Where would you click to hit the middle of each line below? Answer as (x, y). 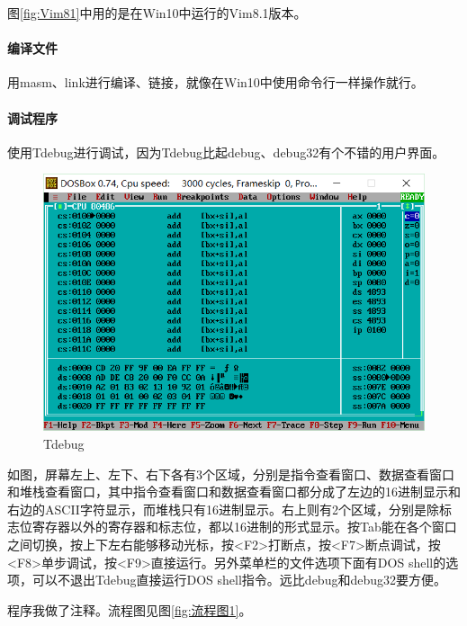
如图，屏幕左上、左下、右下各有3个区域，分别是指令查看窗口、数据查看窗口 (231, 474)
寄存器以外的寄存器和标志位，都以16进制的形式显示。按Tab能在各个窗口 (244, 527)
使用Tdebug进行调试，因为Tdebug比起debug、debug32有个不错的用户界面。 (226, 152)
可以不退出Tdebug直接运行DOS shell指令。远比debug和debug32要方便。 (239, 580)
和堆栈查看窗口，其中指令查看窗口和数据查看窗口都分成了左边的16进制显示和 (234, 492)
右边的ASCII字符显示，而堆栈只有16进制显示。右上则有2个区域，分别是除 (223, 509)
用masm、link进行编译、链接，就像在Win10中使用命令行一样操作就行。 (216, 82)
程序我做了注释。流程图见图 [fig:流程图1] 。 (130, 609)
